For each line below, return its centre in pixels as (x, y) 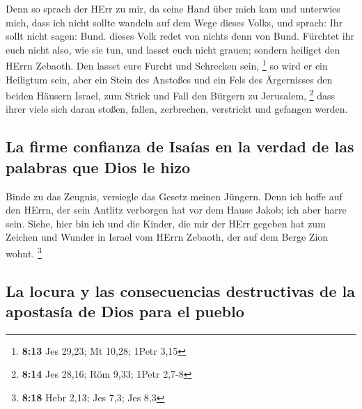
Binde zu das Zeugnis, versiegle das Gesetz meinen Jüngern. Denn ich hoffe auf (174, 196)
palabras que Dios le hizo (98, 167)
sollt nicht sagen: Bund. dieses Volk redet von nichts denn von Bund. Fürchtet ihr (180, 36)
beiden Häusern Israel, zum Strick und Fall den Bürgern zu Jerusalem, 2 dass (170, 94)
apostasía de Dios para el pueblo (125, 311)
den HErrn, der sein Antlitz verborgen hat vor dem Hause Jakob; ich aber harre (176, 210)
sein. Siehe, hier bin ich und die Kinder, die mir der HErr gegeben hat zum (166, 223)
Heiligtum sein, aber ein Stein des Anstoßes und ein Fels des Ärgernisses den (169, 79)
